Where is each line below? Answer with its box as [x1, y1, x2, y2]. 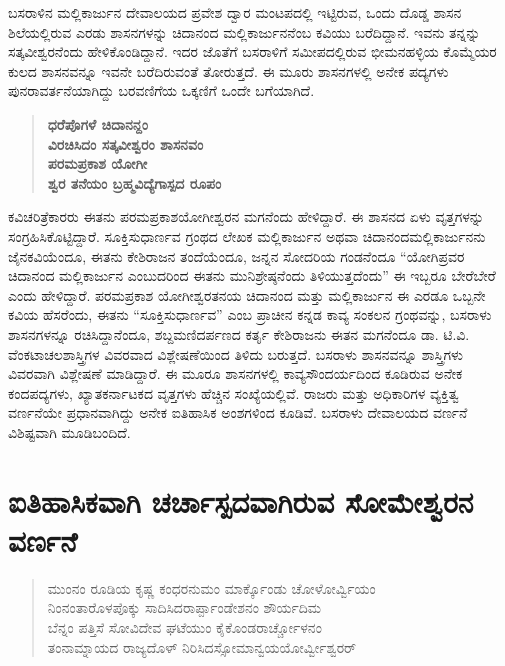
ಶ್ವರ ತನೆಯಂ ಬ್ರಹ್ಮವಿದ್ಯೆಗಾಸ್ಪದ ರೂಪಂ [47, 172, 222, 193]
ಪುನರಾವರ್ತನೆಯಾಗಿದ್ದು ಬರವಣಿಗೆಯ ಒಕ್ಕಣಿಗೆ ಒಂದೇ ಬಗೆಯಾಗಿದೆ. [8, 80, 315, 101]
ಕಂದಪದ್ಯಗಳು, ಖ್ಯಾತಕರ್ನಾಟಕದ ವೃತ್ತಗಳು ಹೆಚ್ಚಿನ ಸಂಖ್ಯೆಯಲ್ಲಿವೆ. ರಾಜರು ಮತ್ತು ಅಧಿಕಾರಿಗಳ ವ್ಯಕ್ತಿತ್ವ [8, 382, 459, 403]
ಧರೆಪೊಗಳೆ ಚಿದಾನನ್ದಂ [47, 113, 148, 134]
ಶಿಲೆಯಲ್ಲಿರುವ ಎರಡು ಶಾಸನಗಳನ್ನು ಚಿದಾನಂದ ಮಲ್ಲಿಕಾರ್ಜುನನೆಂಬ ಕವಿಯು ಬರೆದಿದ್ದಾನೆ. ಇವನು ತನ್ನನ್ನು [8, 21, 481, 42]
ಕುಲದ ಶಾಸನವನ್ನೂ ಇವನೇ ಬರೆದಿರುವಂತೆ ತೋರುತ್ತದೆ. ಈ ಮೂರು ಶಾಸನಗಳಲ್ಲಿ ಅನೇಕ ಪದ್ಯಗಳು [8, 60, 449, 81]
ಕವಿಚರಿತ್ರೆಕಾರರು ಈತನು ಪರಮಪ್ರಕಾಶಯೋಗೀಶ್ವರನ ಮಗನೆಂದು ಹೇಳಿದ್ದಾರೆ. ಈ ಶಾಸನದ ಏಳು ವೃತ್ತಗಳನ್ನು [8, 206, 484, 227]
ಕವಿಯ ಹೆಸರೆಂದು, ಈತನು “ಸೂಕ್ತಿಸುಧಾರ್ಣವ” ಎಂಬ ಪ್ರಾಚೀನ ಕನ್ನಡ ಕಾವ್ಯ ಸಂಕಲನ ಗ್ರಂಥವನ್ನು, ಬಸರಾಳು [8, 304, 492, 325]
